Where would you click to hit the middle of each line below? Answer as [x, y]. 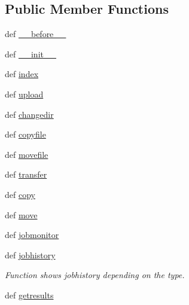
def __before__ [36, 34]
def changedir [29, 114]
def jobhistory [30, 254]
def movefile [27, 154]
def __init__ [31, 54]
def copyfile [25, 134]
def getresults [29, 295]
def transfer [26, 174]
